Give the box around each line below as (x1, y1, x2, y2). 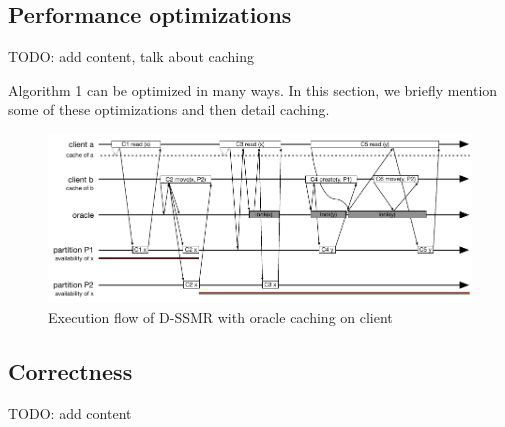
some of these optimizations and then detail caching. (8, 99, 330, 120)
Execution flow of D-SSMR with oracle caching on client (48, 307, 393, 328)
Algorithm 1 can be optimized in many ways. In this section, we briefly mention (8, 79, 498, 100)
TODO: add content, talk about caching (8, 46, 254, 67)
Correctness (8, 356, 133, 387)
